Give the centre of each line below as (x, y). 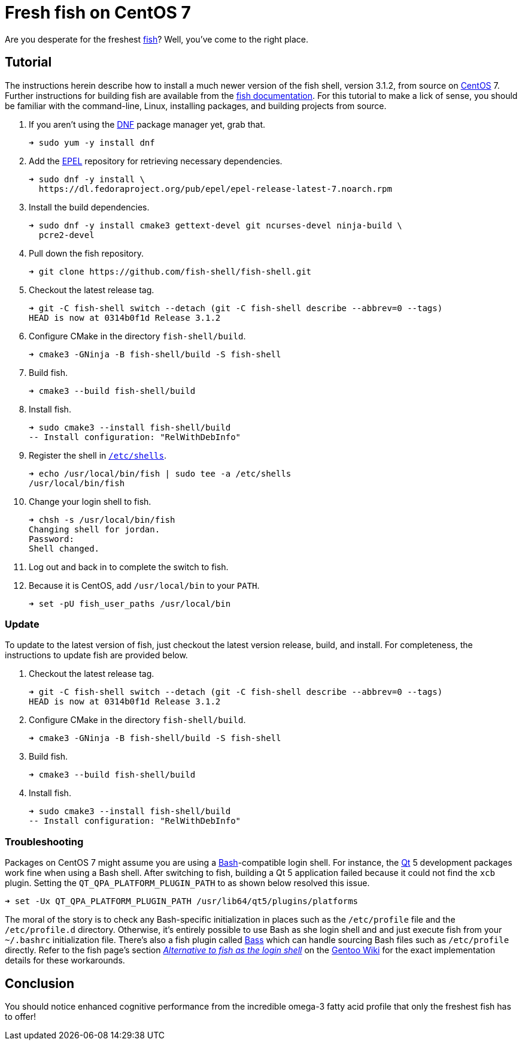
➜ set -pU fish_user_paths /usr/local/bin (130, 603)
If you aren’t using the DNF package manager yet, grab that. (147, 124)
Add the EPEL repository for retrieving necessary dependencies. (156, 161)
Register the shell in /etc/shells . (98, 455)
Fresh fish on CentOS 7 (98, 13)
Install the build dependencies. (89, 207)
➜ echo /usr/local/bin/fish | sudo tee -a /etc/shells (160, 473)
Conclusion (40, 983)
